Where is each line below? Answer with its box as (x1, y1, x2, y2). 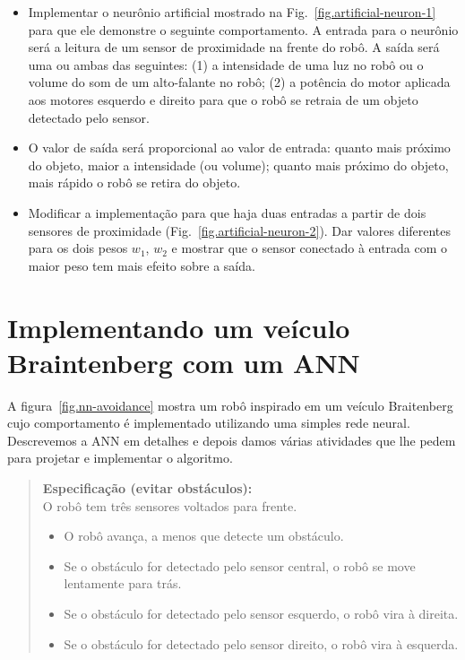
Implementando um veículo (7, 308, 350, 345)
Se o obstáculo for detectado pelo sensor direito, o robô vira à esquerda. (64, 634, 459, 653)
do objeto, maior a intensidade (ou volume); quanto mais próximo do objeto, (28, 155, 449, 174)
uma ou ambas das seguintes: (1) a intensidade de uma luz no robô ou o (28, 55, 424, 74)
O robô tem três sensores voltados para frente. (42, 496, 297, 515)
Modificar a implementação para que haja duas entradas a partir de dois (28, 203, 426, 221)
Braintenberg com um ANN (7, 343, 360, 380)
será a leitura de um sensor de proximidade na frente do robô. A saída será (28, 38, 440, 56)
